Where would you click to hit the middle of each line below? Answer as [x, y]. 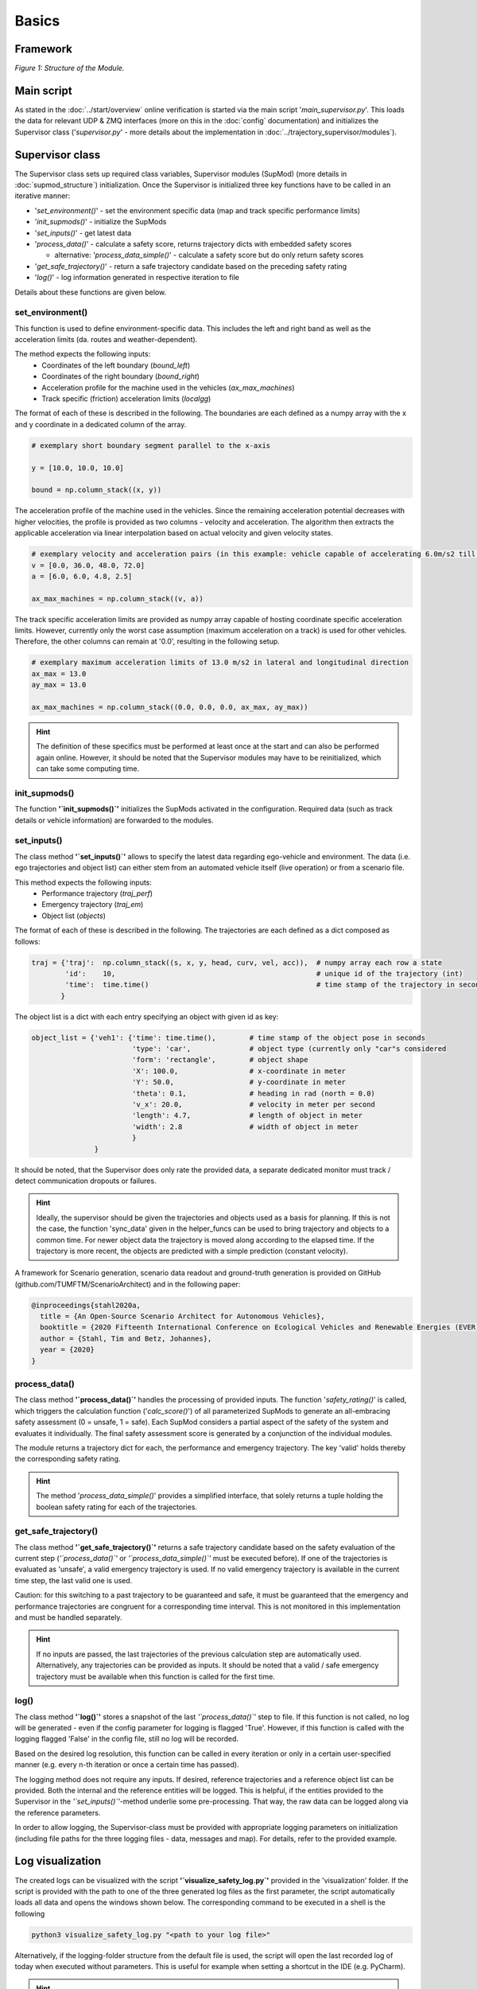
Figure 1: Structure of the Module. [70, 68]
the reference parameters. [58, 1812]
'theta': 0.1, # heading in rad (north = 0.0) [253, 1093]
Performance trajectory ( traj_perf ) [97, 893]
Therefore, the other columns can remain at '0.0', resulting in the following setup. [147, 641]
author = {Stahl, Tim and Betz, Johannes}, [126, 1338]
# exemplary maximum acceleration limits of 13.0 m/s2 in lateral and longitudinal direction [220, 663]
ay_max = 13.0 [59, 685]
